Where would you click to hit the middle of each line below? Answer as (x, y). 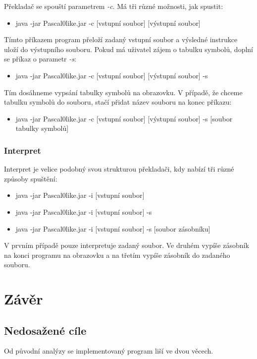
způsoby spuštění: (31, 178)
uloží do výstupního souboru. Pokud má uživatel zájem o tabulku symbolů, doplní (128, 49)
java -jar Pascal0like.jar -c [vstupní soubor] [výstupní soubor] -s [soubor (124, 118)
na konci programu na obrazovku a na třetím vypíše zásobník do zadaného (117, 255)
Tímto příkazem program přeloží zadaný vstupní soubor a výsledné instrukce (121, 39)
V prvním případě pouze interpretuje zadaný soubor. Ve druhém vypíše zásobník (127, 245)
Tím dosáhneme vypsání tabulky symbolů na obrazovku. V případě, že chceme (123, 92)
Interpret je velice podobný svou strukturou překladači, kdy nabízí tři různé (119, 169)
